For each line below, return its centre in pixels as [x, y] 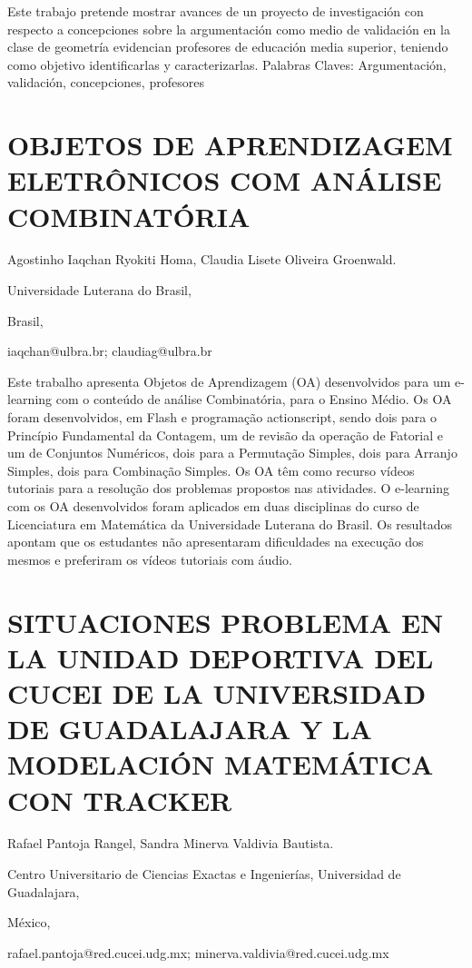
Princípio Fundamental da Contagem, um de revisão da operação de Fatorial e [225, 435]
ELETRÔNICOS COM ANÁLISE [225, 180]
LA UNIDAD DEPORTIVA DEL [221, 657]
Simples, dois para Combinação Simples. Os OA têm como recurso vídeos [211, 470]
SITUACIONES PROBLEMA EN [226, 622]
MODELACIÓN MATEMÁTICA [221, 764]
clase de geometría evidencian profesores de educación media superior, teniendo [228, 47]
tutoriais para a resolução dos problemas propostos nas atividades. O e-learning [228, 488]
